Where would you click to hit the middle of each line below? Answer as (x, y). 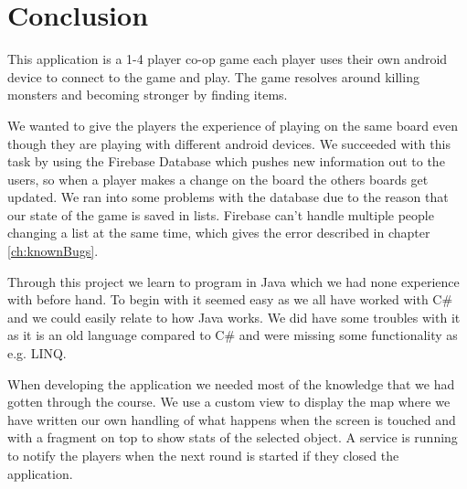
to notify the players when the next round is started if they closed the (203, 455)
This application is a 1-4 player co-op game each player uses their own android (228, 59)
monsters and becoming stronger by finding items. (148, 95)
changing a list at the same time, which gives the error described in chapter (219, 233)
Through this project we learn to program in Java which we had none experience (233, 281)
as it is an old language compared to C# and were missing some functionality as (233, 335)
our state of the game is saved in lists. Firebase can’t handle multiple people (221, 214)
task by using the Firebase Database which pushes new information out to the (226, 161)
